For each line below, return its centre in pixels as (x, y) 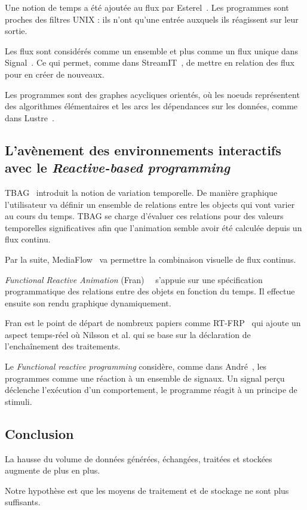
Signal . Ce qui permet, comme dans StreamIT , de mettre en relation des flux (150, 62)
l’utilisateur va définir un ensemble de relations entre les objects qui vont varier (150, 204)
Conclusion (39, 433)
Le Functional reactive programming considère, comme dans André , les (136, 366)
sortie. (16, 31)
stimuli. (19, 401)
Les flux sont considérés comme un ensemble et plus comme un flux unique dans (152, 50)
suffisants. (23, 502)
